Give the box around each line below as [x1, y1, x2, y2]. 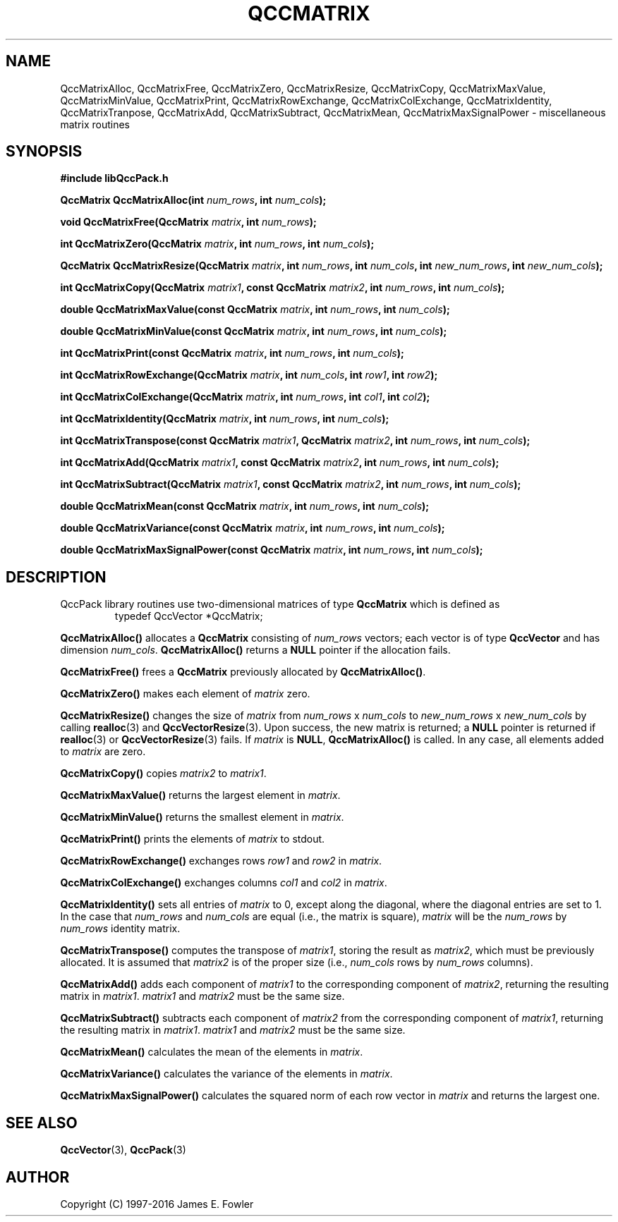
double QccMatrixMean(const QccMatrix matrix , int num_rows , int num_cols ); [60, 500, 430, 513]
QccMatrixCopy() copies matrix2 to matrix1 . [60, 767, 267, 780]
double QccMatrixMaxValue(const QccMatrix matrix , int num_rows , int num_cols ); [60, 303, 450, 316]
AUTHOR [6, 1168, 70, 1186]
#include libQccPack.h [60, 172, 169, 185]
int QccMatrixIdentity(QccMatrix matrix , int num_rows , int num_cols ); [60, 413, 389, 425]
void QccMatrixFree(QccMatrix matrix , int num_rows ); [60, 216, 317, 228]
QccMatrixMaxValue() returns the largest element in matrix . [60, 789, 341, 802]
